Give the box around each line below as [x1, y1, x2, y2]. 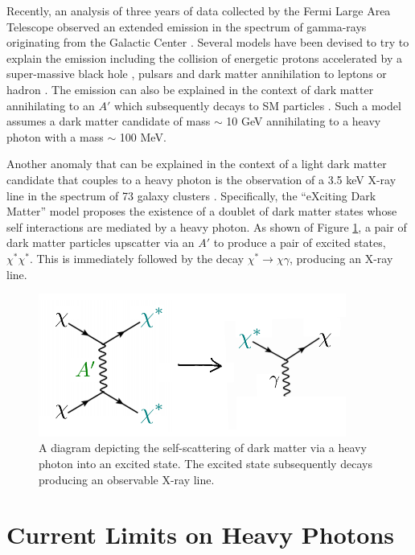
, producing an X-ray [289, 249, 393, 266]
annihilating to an [6, 97, 95, 113]
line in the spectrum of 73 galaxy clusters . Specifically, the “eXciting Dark [6, 187, 376, 203]
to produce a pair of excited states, [213, 234, 386, 251]
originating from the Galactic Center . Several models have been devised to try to [6, 34, 409, 51]
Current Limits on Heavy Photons [6, 518, 395, 551]
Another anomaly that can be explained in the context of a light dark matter [6, 155, 387, 172]
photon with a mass [6, 128, 104, 145]
